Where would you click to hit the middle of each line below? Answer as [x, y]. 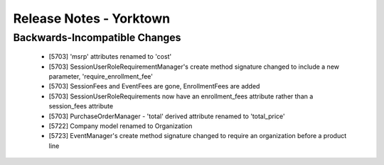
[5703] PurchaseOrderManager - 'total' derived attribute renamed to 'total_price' [167, 116]
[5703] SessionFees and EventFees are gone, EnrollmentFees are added [154, 86]
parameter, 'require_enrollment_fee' [101, 76]
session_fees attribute [81, 106]
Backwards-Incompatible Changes [97, 38]
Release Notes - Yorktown [92, 18]
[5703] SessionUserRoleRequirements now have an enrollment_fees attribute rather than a [181, 96]
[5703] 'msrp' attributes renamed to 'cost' [110, 57]
